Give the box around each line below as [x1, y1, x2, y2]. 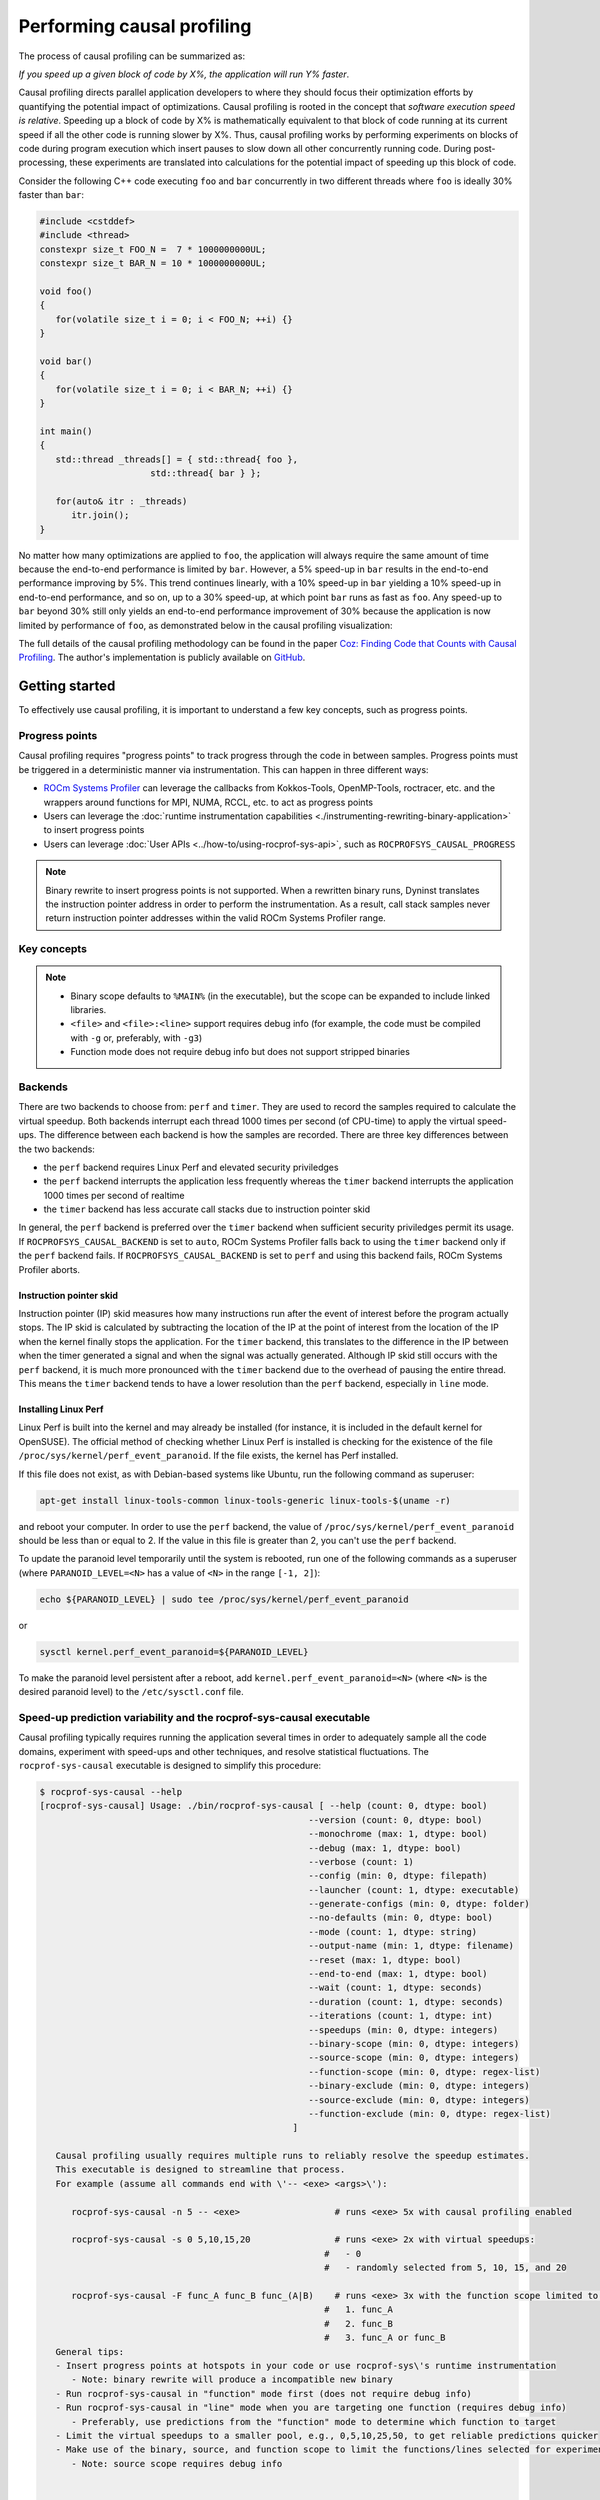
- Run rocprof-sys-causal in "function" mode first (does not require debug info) [55, 2388, 472, 2399]
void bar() [39, 355, 93, 367]
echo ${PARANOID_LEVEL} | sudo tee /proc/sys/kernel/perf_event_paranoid [39, 1593, 409, 1605]
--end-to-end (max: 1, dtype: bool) [308, 1968, 489, 1980]
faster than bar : [18, 189, 85, 201]
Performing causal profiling [18, 15, 252, 37]
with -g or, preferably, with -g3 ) [70, 1031, 203, 1044]
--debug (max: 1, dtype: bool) [308, 1842, 462, 1854]
